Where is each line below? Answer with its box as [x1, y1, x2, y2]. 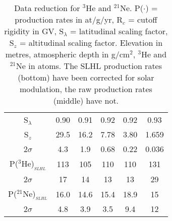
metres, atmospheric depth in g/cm [5, 48, 130, 60]
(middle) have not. [53, 95, 119, 106]
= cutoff [128, 14, 157, 25]
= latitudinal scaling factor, [70, 25, 168, 37]
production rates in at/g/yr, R [15, 14, 123, 25]
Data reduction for [14, 2, 80, 14]
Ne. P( [120, 2, 143, 14]
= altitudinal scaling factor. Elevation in [20, 37, 163, 48]
